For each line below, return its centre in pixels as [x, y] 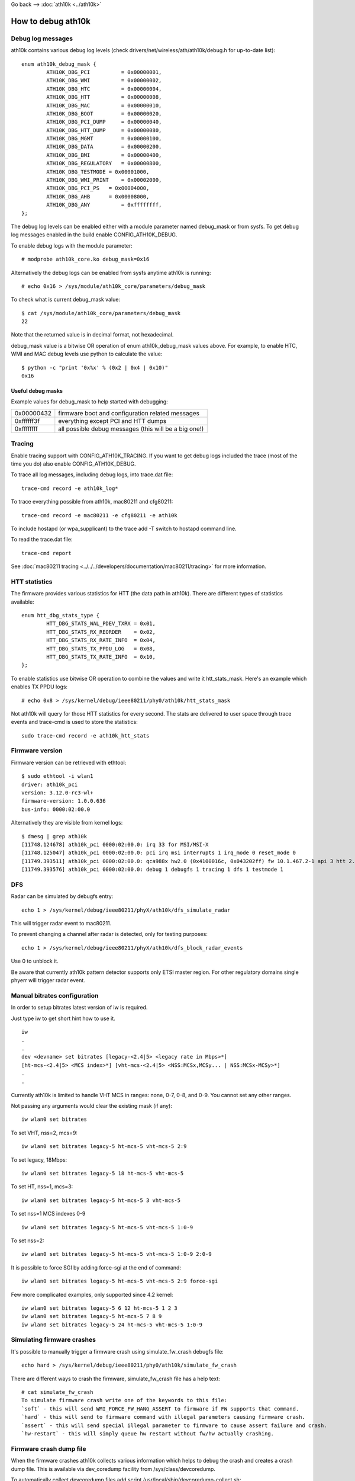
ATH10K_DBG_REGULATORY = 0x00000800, [104, 164]
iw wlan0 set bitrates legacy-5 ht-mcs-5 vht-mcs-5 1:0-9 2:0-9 [117, 1254]
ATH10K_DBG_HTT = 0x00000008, [104, 97]
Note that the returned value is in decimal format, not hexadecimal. [92, 335]
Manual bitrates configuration [55, 995]
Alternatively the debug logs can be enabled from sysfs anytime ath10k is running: [111, 273]
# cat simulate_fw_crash [57, 1392]
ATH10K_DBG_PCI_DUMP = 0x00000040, [104, 122]
